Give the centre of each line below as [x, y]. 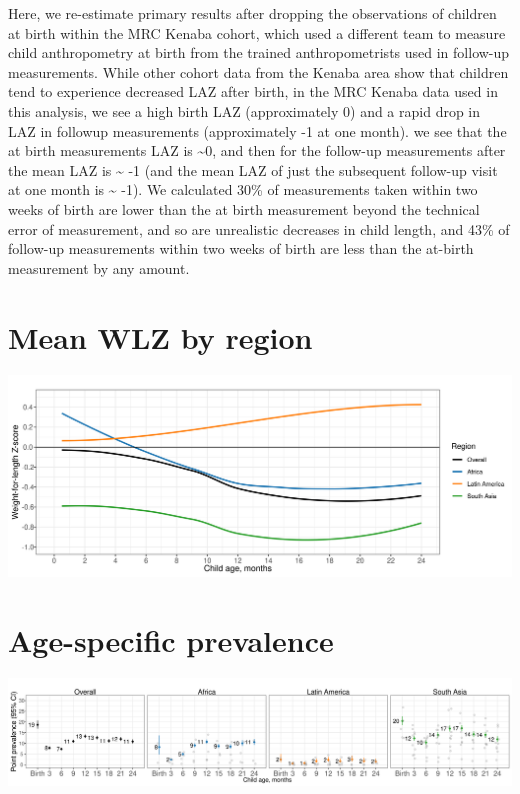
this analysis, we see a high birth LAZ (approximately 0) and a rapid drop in [244, 110]
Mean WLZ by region [160, 336]
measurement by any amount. [99, 267]
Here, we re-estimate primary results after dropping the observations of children [252, 13]
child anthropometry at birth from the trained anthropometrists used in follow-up [259, 52]
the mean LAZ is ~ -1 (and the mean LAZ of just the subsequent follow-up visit [253, 169]
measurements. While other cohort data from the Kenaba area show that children [258, 71]
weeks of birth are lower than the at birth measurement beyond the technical [244, 208]
